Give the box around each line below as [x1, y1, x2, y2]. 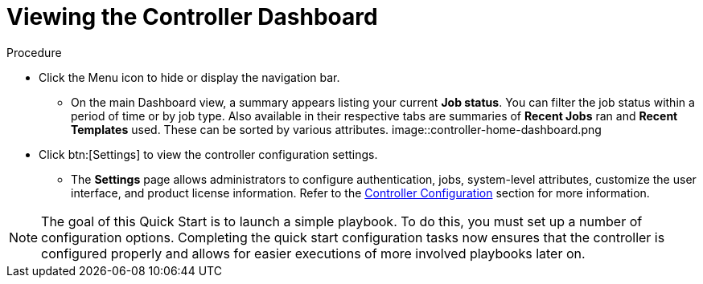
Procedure [6, 45, 62, 59]
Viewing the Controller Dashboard [6, 3, 378, 30]
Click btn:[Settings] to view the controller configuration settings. [39, 147, 378, 161]
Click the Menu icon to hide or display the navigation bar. [39, 70, 340, 84]
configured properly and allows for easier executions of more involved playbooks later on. [41, 245, 586, 262]
